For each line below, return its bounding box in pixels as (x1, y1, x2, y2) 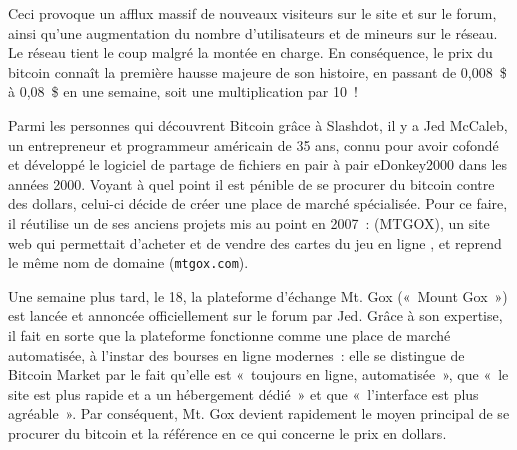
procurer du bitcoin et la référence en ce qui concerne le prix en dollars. (8, 422, 447, 443)
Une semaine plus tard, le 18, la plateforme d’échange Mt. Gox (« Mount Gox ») (8, 285, 508, 306)
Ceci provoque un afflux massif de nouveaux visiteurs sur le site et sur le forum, (8, 3, 497, 23)
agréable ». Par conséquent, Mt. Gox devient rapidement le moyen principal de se (8, 403, 510, 424)
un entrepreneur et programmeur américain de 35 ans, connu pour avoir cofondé (8, 134, 499, 155)
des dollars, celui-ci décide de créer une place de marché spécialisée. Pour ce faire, (8, 193, 508, 214)
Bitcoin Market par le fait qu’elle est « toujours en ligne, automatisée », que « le (8, 364, 509, 385)
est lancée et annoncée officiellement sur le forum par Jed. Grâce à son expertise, (8, 305, 503, 326)
